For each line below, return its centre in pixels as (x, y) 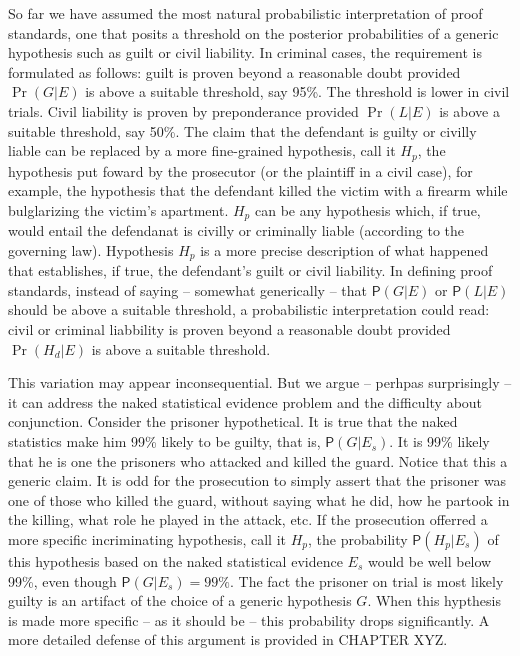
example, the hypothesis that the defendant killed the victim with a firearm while (258, 190)
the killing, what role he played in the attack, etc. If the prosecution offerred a (248, 519)
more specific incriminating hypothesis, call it (147, 539)
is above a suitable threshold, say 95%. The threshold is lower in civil (297, 91)
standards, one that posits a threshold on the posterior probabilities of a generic (253, 32)
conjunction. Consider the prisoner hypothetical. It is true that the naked (233, 421)
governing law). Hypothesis (91, 249)
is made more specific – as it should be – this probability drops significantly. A (249, 619)
